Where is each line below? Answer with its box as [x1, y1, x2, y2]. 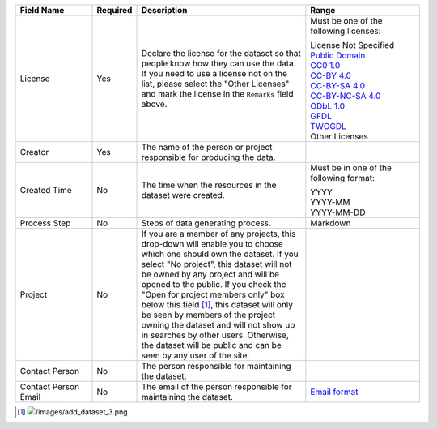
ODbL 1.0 [310, 101, 346, 111]
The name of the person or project [141, 142, 273, 152]
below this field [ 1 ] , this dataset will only [141, 299, 294, 310]
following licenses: [310, 25, 381, 36]
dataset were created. [141, 190, 226, 200]
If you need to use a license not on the [141, 68, 287, 79]
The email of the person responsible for [141, 381, 292, 393]
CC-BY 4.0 [310, 70, 352, 81]
